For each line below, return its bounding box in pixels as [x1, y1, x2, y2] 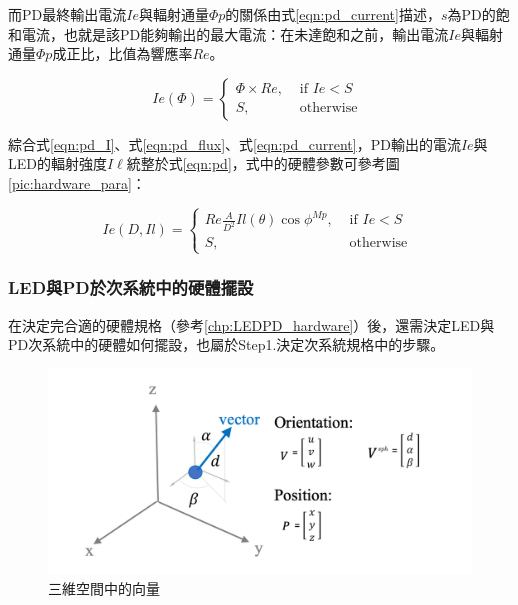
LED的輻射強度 [8, 153, 107, 174]
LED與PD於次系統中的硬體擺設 [8, 275, 254, 300]
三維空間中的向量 [48, 577, 160, 598]
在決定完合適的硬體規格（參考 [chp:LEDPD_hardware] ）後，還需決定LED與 [8, 314, 495, 335]
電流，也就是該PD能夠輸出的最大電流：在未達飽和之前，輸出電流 [21, 23, 449, 44]
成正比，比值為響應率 [52, 43, 193, 64]
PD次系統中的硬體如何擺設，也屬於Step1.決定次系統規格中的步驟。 [8, 334, 445, 355]
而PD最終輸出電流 [8, 4, 127, 24]
